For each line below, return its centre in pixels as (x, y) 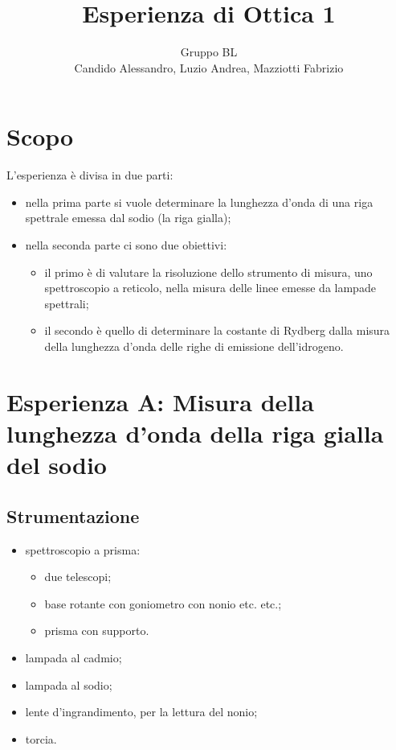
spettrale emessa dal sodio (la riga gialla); (128, 218)
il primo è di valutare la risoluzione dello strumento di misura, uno (208, 272)
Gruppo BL (209, 52)
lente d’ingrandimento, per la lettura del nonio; (141, 712)
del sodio (57, 465)
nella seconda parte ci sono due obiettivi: (126, 245)
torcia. (41, 738)
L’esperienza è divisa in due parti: (90, 175)
